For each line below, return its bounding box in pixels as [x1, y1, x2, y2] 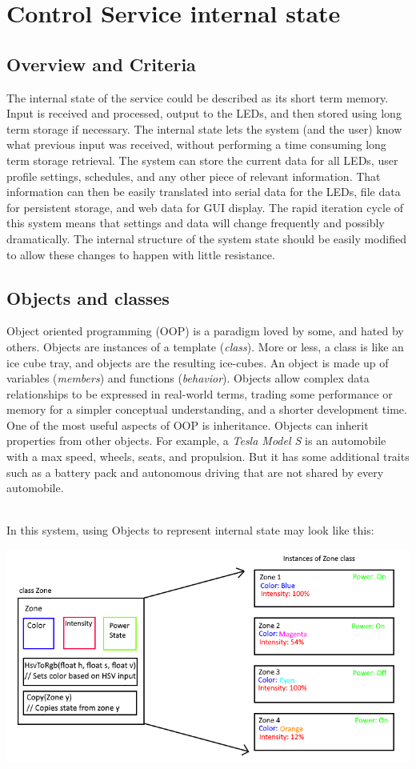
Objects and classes [6, 285, 170, 310]
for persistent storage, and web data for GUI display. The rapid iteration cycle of [6, 198, 404, 215]
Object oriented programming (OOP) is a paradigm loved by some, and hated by [6, 322, 404, 339]
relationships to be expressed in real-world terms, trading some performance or [6, 385, 393, 402]
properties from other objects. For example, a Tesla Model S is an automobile [6, 432, 386, 449]
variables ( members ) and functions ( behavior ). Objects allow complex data [6, 370, 370, 387]
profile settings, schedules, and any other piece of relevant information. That [6, 167, 381, 184]
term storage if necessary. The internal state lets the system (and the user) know [6, 120, 402, 137]
